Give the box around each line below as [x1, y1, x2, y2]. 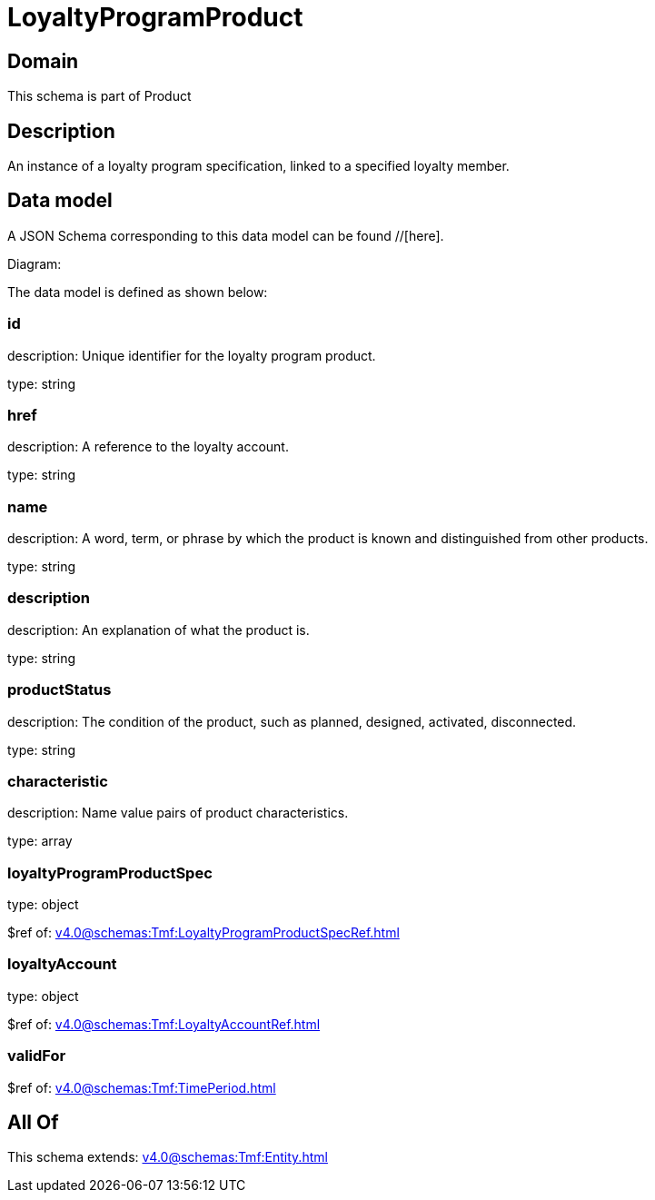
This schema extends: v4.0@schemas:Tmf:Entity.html [7, 1149, 328, 1165]
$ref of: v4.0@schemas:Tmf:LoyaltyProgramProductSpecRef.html [7, 925, 400, 941]
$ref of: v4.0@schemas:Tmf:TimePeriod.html [7, 1079, 276, 1096]
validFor [7, 1046, 66, 1066]
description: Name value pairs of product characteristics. [7, 805, 349, 821]
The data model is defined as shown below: [7, 283, 268, 300]
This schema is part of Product [7, 88, 192, 104]
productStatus [7, 680, 112, 699]
